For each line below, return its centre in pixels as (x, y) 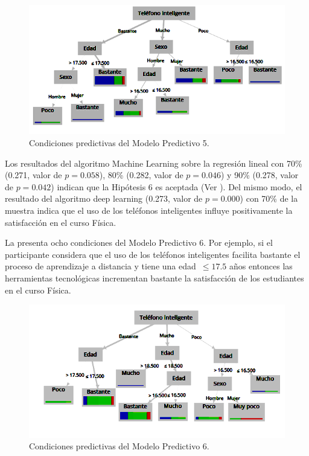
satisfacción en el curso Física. (61, 222)
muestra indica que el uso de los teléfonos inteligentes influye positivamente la (149, 210)
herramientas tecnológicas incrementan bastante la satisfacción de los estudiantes (154, 278)
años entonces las (261, 266)
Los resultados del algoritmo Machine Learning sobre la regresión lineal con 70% (154, 163)
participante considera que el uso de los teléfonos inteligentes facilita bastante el (153, 254)
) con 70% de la (269, 198)
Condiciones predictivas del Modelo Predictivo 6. (119, 446)
